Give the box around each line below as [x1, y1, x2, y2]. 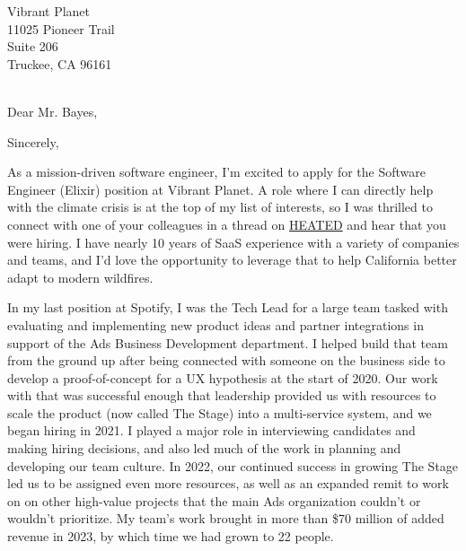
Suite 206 [7, 37, 58, 56]
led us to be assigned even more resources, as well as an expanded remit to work [7, 474, 449, 493]
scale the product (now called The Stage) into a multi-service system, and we [7, 403, 432, 422]
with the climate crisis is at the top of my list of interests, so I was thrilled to [7, 197, 433, 216]
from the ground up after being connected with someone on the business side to [7, 351, 445, 370]
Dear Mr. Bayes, [7, 101, 98, 120]
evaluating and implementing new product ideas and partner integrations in [7, 315, 424, 334]
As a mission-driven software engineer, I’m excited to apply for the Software [7, 162, 426, 181]
